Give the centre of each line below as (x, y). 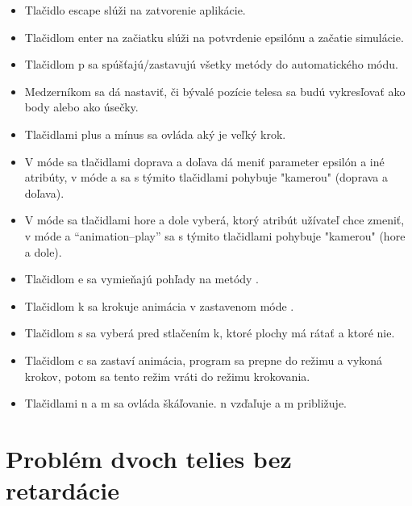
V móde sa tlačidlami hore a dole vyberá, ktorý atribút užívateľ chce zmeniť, (214, 220)
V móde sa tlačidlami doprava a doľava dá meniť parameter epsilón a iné (204, 161)
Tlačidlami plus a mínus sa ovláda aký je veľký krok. (155, 134)
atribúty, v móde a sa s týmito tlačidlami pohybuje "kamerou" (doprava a (206, 177)
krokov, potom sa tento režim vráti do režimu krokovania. (167, 376)
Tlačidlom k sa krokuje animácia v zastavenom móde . (159, 305)
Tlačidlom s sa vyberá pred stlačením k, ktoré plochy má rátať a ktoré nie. (210, 333)
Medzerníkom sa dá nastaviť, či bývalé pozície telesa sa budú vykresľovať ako (215, 91)
